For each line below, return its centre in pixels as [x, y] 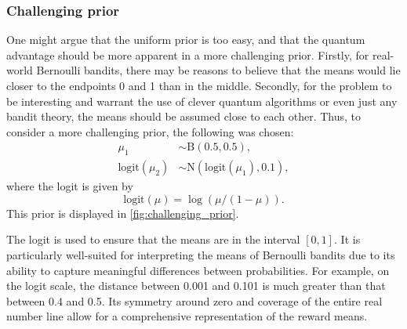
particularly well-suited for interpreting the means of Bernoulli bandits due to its [201, 255]
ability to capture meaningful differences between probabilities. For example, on [198, 270]
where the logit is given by [70, 186]
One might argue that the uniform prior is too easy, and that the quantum [186, 40]
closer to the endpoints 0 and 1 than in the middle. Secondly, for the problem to [199, 85]
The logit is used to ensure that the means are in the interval [153, 239]
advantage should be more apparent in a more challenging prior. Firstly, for [188, 54]
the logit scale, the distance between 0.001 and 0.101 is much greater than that [196, 286]
